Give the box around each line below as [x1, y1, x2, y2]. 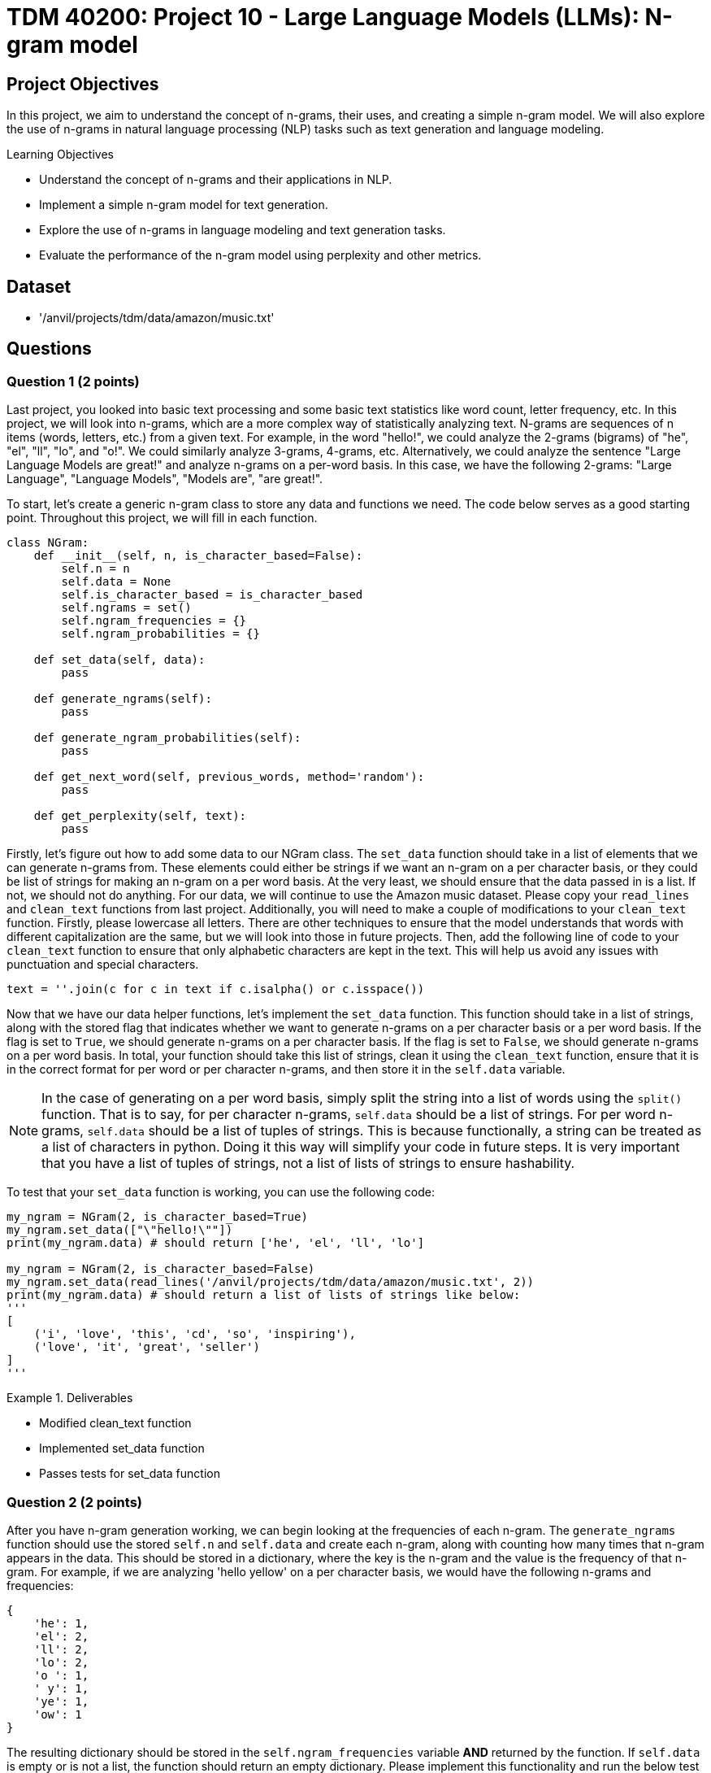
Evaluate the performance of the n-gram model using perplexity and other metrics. [39, 248, 482, 263]
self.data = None [61, 575, 171, 589]
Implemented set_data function [39, 1441, 205, 1456]
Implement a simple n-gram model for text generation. [39, 198, 328, 212]
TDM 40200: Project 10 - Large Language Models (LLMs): [7, 3, 639, 31]
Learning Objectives [7, 147, 114, 162]
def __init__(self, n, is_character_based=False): [33, 549, 363, 563]
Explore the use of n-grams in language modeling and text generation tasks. [39, 223, 446, 237]
